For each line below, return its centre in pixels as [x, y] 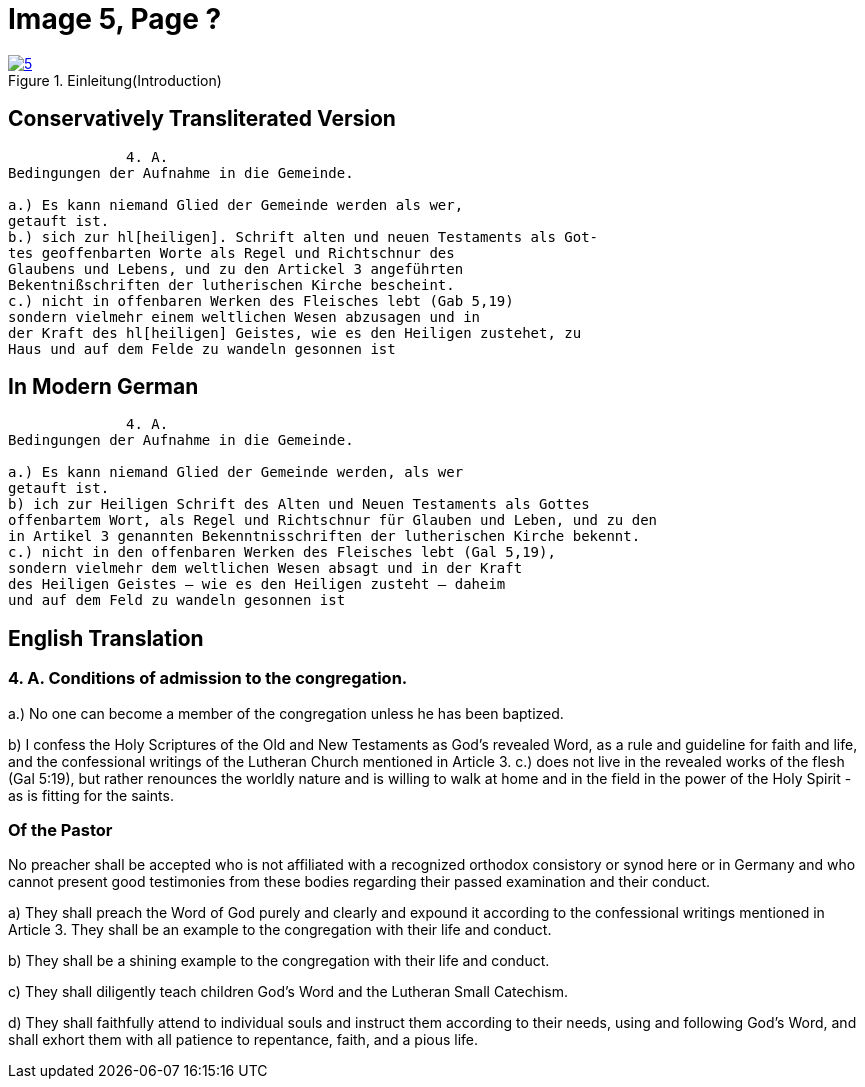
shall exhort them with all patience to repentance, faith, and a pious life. [243, 1040]
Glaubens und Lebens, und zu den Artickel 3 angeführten [236, 268]
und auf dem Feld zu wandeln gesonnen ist [177, 600]
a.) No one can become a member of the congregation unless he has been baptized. [286, 713]
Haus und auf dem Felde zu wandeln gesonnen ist [202, 348]
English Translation [106, 638]
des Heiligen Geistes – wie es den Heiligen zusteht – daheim [257, 584]
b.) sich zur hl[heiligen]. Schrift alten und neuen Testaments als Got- [303, 236]
